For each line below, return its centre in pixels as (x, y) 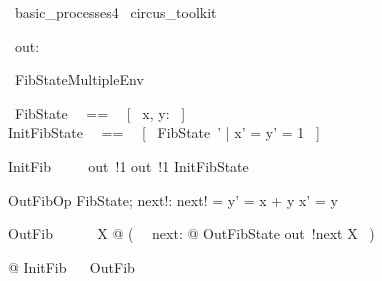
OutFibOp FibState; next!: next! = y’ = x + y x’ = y (173, 199)
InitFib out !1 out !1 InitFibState (128, 165)
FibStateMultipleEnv (79, 79)
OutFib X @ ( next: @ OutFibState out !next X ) (191, 233)
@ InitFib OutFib (71, 266)
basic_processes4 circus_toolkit (115, 12)
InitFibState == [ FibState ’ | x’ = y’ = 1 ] (164, 132)
